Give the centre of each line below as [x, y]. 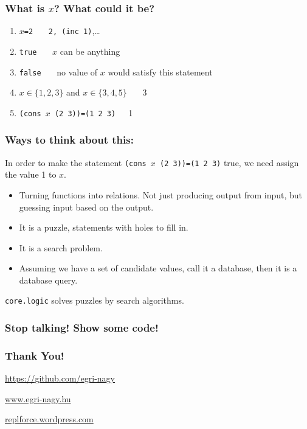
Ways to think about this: [69, 140]
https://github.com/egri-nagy [60, 378]
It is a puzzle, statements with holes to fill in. [104, 227]
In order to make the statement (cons [76, 162]
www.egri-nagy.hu [38, 398]
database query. [48, 280]
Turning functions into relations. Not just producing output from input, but [161, 194]
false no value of [58, 71]
